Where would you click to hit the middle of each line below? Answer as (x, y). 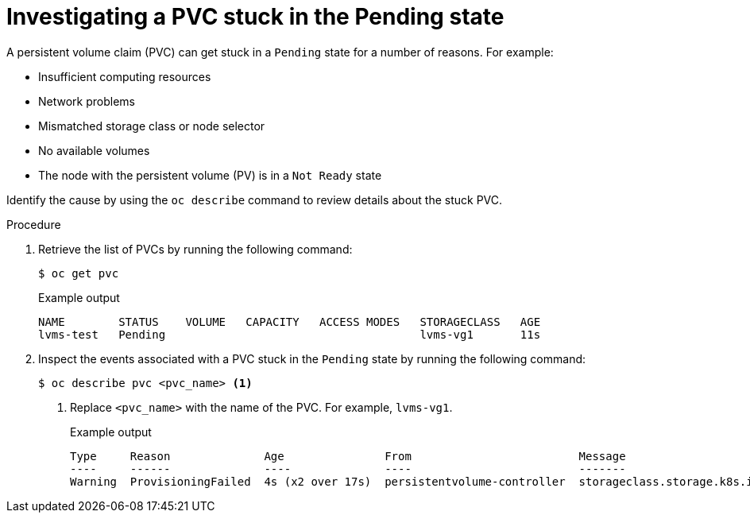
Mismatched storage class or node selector (152, 126)
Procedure (34, 224)
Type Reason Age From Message (348, 456)
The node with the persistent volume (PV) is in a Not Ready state (210, 175)
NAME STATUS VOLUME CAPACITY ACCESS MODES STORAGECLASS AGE (290, 321)
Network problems (87, 101)
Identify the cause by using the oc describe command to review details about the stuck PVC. (255, 199)
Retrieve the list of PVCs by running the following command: (195, 249)
